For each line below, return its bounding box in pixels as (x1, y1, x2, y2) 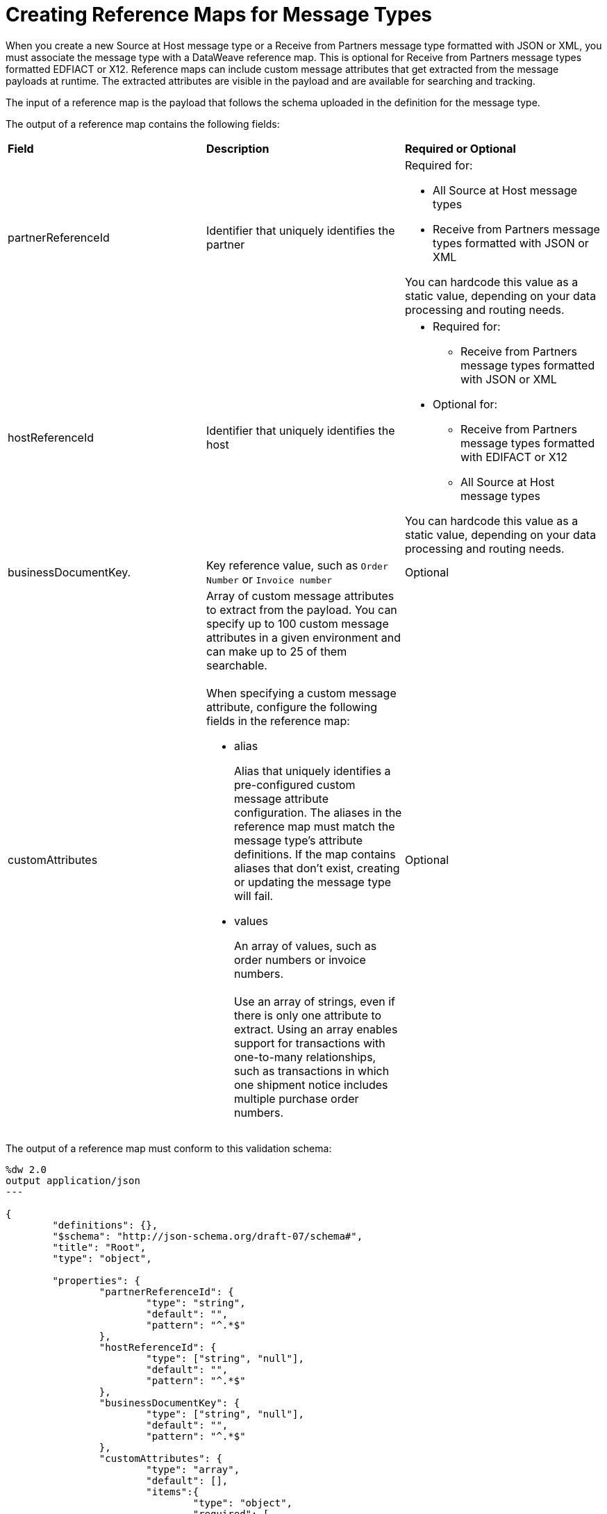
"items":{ (146, 1486, 199, 1497)
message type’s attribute (233, 833, 363, 847)
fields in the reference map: (206, 713, 350, 728)
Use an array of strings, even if (233, 994, 395, 1008)
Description (206, 141, 269, 156)
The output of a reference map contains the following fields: (6, 117, 280, 130)
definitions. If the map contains (233, 847, 396, 861)
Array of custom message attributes (206, 588, 394, 603)
